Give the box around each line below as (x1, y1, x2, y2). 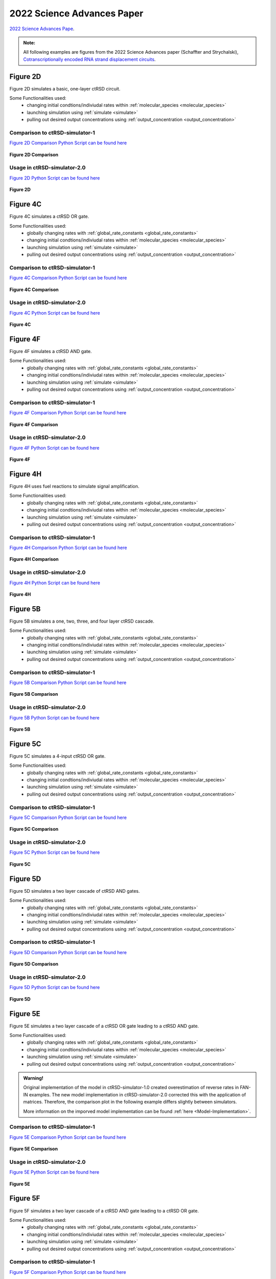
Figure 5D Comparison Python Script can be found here (9, 949, 127, 955)
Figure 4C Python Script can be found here (9, 310, 100, 316)
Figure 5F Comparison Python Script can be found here (9, 1269, 126, 1275)
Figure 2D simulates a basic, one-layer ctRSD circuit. (9, 85, 121, 92)
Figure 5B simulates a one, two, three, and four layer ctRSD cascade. (9, 618, 154, 624)
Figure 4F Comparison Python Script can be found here (9, 410, 127, 416)
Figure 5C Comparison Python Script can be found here (9, 814, 127, 821)
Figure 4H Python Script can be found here (9, 580, 101, 586)
